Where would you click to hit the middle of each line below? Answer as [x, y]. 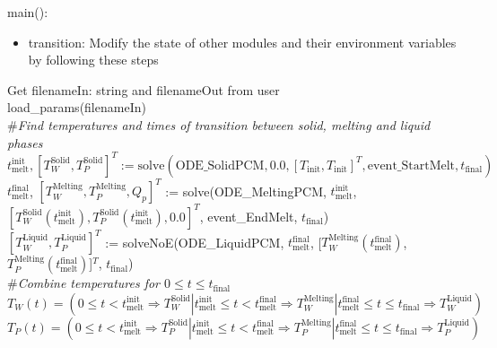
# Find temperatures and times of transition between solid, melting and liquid [219, 124]
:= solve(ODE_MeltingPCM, [246, 191]
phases [25, 142]
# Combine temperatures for [84, 283]
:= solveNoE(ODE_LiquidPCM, [195, 242]
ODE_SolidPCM [220, 165]
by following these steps [93, 60]
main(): [28, 12]
